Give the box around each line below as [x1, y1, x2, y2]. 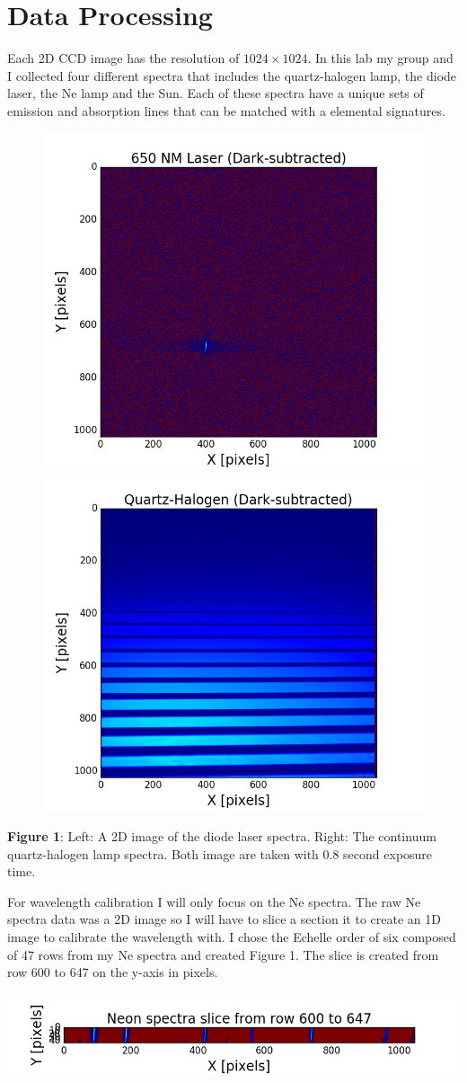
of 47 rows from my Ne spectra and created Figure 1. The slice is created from [7, 945, 439, 963]
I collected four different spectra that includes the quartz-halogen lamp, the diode [7, 66, 457, 84]
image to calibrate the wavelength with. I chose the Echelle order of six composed [7, 927, 456, 945]
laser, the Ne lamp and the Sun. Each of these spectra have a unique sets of [7, 84, 424, 102]
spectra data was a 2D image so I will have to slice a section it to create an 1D [7, 910, 441, 928]
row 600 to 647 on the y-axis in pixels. [7, 963, 218, 981]
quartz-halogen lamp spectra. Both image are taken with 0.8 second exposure [7, 844, 433, 863]
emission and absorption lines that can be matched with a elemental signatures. [7, 101, 445, 120]
